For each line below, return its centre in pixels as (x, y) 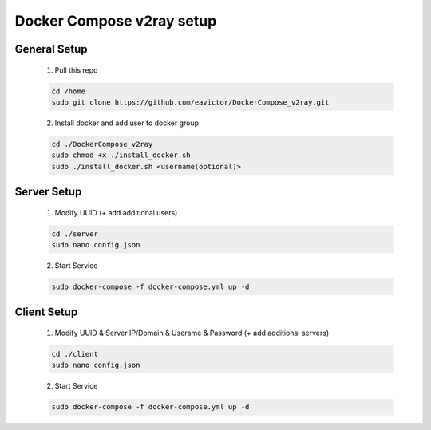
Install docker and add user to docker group (127, 123)
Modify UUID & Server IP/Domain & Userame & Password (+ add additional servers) (192, 333)
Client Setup (46, 312)
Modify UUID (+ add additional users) (116, 212)
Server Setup (48, 192)
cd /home (69, 91)
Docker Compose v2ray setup (116, 21)
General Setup (51, 49)
